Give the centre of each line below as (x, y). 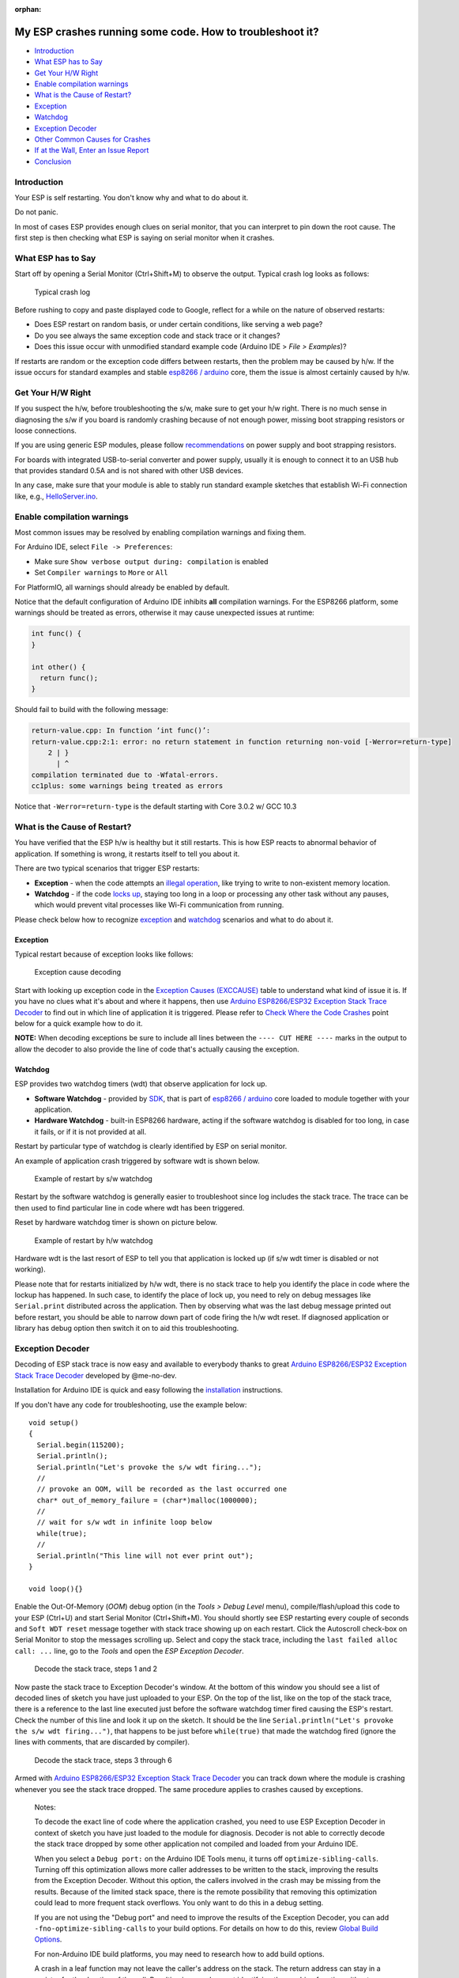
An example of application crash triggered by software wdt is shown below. (137, 1161)
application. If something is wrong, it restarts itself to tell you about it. (127, 854)
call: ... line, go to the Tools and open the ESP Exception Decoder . (129, 1650)
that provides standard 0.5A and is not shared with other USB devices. (129, 471)
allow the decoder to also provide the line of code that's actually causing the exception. (157, 1049)
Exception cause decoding (78, 972)
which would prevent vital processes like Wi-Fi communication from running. (159, 905)
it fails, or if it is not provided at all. (90, 1131)
